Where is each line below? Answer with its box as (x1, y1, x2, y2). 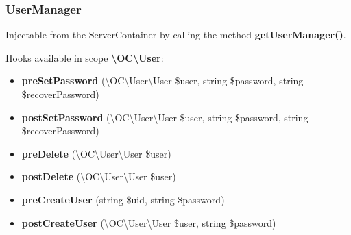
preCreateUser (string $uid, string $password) (21, 192, 225, 206)
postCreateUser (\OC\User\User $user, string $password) (21, 215, 276, 230)
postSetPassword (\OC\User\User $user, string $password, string (21, 110, 308, 124)
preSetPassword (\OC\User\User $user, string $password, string (21, 73, 304, 88)
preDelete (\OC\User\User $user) (21, 146, 171, 160)
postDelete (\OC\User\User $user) (21, 169, 176, 184)
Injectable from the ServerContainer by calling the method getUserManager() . (5, 27, 346, 42)
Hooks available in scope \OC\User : (5, 50, 164, 64)
